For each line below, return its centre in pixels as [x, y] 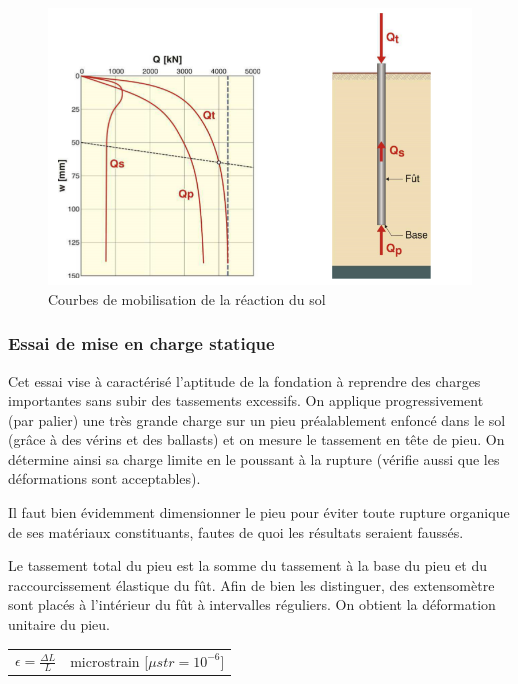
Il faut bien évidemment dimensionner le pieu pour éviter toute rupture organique [259, 512]
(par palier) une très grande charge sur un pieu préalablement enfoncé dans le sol [257, 419]
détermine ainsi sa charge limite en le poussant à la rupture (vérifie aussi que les [254, 458]
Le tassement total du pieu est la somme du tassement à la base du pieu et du [247, 565]
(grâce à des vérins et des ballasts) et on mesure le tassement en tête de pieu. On [256, 439]
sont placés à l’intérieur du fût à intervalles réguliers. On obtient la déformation [252, 604]
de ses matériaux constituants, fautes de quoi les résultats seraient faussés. [236, 531]
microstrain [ [109, 660]
